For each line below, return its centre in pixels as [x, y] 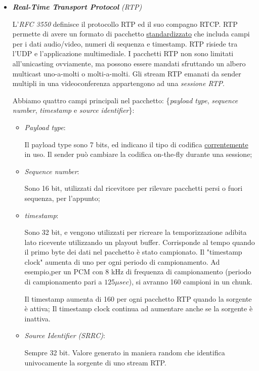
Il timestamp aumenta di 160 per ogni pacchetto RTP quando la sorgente [138, 298]
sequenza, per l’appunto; [62, 198]
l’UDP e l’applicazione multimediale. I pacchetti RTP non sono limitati [123, 53]
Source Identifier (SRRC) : [65, 335]
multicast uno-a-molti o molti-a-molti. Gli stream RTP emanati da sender [127, 73]
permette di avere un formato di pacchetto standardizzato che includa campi [131, 34]
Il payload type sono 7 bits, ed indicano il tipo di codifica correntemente [136, 144]
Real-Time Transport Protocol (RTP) [77, 7]
